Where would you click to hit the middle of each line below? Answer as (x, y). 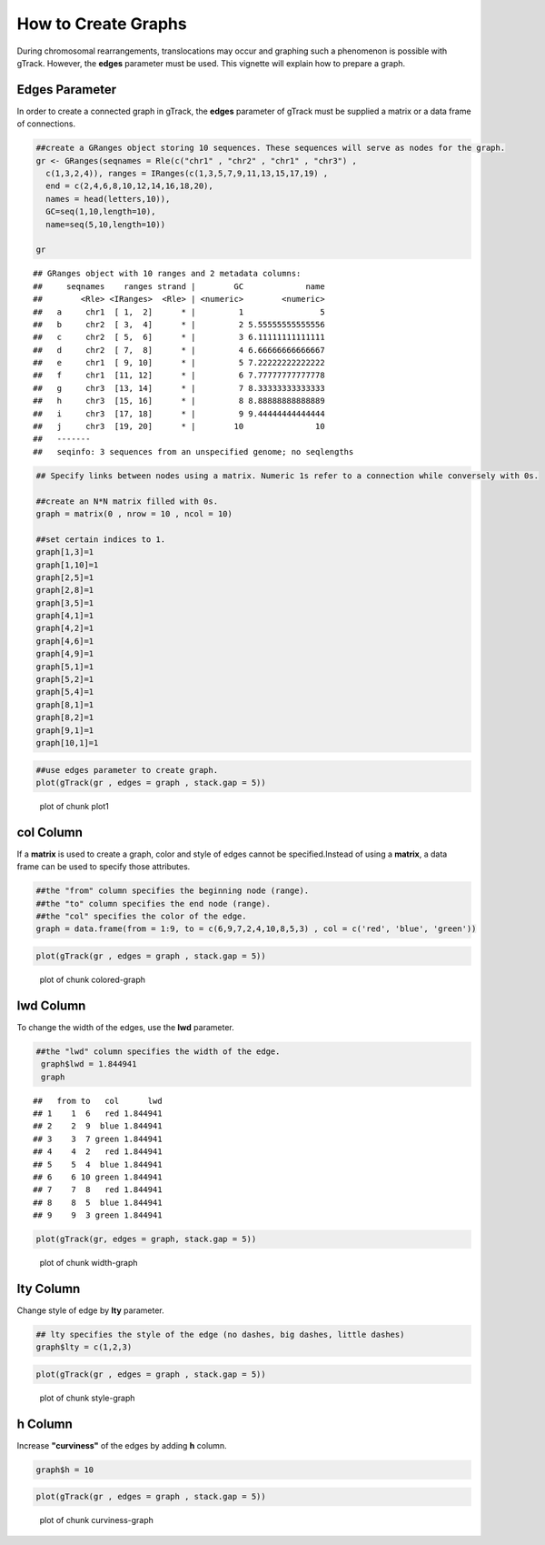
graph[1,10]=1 (67, 565)
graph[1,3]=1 (65, 552)
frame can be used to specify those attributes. (104, 867)
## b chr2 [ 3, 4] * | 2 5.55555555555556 (179, 324)
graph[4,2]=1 (65, 628)
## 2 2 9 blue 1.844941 (98, 1126)
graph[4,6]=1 (65, 641)
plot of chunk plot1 (74, 806)
